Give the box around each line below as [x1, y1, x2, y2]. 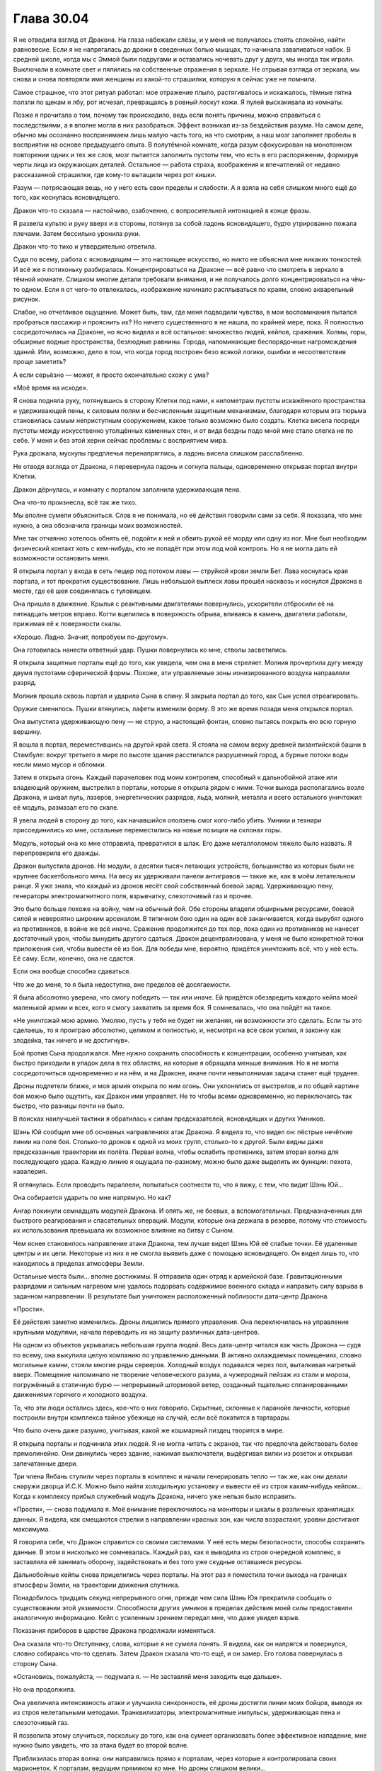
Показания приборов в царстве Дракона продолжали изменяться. [13, 1626, 216, 1635]
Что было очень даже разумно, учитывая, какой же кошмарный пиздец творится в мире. [13, 1426, 284, 1435]
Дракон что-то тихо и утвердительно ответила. [13, 242, 157, 251]
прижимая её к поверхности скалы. [13, 620, 122, 628]
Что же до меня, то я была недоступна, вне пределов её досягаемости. [13, 980, 231, 988]
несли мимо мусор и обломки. [13, 760, 106, 769]
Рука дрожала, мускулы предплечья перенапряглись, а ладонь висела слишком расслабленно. [13, 449, 304, 458]
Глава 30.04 [13, 11, 89, 26]
